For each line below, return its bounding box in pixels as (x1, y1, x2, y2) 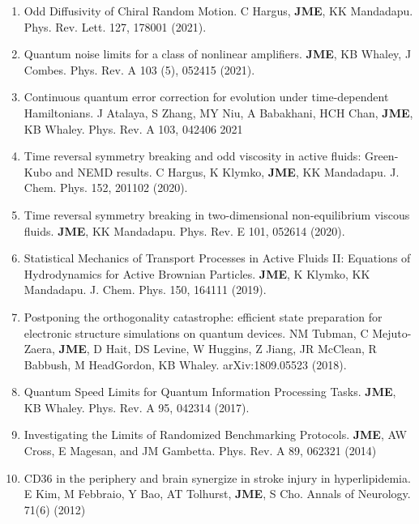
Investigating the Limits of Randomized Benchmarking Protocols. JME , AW (24, 426, 407, 443)
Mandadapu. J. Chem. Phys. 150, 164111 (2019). (24, 281, 267, 298)
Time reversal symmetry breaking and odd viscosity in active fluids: (24, 147, 361, 164)
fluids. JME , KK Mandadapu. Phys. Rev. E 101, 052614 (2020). (24, 222, 345, 239)
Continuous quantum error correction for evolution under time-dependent (24, 88, 389, 105)
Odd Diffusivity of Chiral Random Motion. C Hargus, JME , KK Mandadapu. (24, 2, 413, 19)
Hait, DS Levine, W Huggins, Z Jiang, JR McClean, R (105, 340, 377, 357)
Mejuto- (372, 324, 412, 341)
